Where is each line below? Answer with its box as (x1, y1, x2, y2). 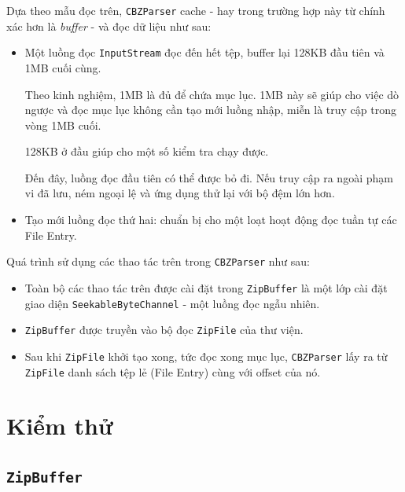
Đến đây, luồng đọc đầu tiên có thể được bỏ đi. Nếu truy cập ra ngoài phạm (24, 169, 393, 185)
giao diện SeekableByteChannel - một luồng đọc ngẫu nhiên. (24, 295, 320, 311)
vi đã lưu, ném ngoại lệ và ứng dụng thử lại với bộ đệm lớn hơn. (24, 185, 335, 201)
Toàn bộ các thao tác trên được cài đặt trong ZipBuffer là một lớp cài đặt (24, 279, 388, 296)
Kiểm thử (6, 409, 113, 442)
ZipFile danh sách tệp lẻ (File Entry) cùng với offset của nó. (24, 363, 321, 380)
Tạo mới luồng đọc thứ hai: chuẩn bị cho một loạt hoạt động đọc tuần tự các (24, 211, 397, 228)
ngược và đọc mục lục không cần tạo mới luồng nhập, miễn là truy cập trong (24, 101, 397, 118)
